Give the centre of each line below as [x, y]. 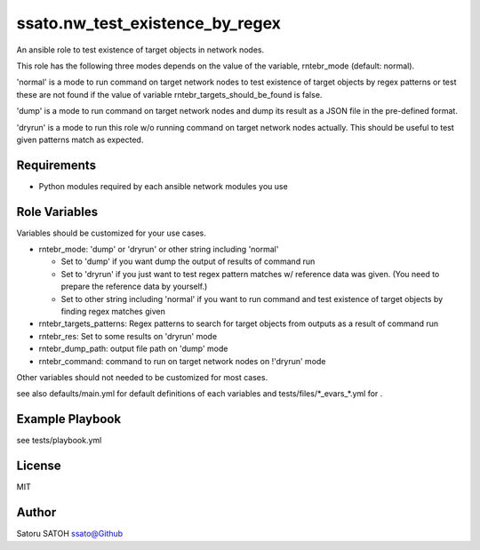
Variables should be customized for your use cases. [111, 233]
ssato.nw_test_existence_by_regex [149, 23]
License [39, 466]
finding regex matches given [113, 312]
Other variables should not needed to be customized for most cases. [142, 377]
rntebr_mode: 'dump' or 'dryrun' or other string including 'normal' [159, 250]
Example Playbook [69, 419]
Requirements [56, 165]
